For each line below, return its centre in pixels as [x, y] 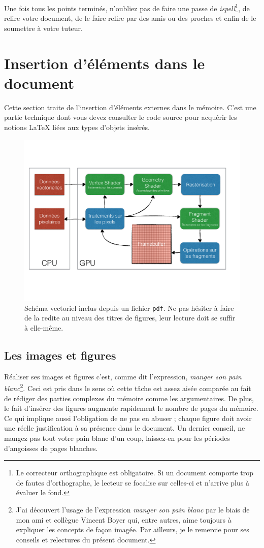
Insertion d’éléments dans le [105, 63]
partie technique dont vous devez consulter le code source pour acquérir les [121, 117]
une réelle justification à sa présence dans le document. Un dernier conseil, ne [125, 428]
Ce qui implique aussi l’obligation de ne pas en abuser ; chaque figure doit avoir [128, 418]
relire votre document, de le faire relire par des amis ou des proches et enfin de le [130, 18]
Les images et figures [60, 355]
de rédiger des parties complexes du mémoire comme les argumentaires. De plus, [129, 398]
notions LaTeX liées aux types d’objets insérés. [77, 127]
